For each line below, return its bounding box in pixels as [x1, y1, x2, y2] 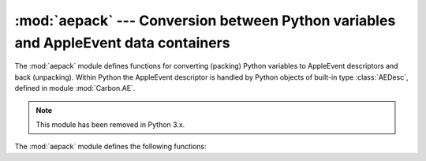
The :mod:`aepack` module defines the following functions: [14, 142, 207, 152]
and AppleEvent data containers [14, 34, 230, 51]
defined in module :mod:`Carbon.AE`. [14, 84, 136, 93]
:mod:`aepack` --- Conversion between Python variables [14, 12, 396, 29]
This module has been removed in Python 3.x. [35, 119, 185, 129]
